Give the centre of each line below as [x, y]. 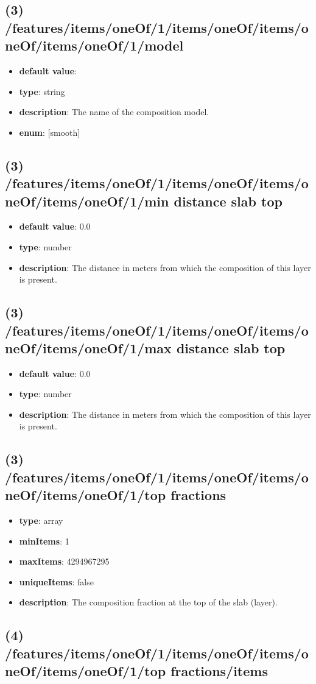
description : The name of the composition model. [114, 112]
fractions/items [219, 671]
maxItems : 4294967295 [64, 561]
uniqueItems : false [56, 581]
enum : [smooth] [50, 132]
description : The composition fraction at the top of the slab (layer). [148, 602]
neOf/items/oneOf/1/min [87, 201]
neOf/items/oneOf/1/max [88, 347]
